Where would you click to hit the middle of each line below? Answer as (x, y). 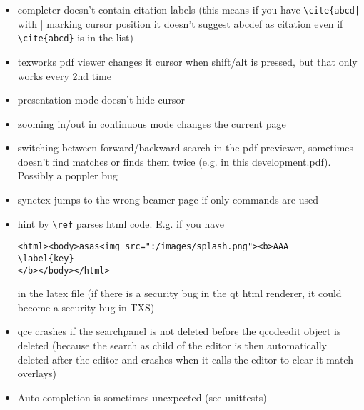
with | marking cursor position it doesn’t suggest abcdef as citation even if (180, 23)
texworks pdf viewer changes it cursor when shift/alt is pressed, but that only (187, 61)
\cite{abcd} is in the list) (75, 37)
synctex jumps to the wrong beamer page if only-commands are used (168, 200)
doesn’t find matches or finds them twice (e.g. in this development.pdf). (174, 161)
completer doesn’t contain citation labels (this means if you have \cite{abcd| (189, 9)
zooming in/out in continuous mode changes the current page (152, 123)
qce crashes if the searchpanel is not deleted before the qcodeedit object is (179, 331)
